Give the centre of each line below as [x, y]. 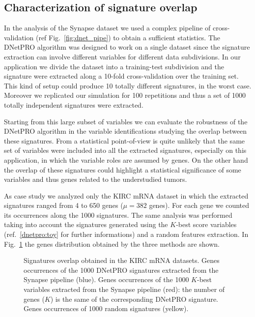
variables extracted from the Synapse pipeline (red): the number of [124, 289]
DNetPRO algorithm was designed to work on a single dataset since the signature [127, 47]
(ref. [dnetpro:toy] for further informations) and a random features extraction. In [126, 234]
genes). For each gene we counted [199, 205]
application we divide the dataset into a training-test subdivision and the [114, 66]
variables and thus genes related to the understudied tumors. [96, 179]
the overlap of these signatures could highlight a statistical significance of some [123, 169]
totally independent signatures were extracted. [74, 104]
